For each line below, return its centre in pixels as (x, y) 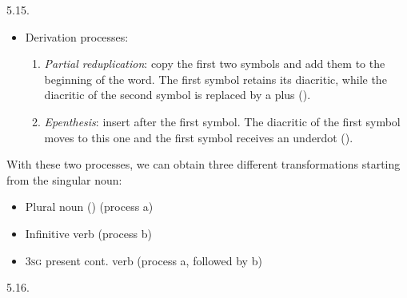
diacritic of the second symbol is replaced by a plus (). (178, 95)
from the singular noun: (64, 179)
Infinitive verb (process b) (88, 233)
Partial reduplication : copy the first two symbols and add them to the (215, 64)
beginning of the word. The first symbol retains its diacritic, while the (215, 79)
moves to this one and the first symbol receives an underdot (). (199, 137)
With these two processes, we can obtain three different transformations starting (203, 164)
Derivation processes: (77, 36)
